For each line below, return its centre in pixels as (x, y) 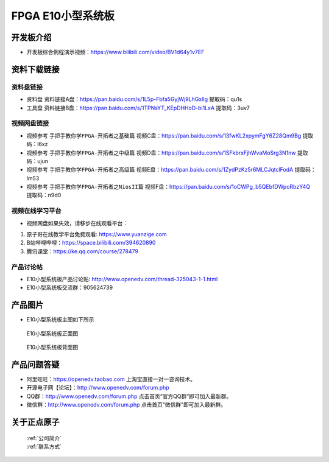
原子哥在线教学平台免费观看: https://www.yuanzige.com (97, 234)
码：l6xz (37, 144)
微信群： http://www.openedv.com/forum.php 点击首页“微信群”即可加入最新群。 (126, 405)
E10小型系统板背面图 (52, 348)
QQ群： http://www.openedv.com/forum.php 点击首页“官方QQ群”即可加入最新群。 (129, 396)
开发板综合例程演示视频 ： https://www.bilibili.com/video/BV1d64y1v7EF (115, 52)
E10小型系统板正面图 (52, 333)
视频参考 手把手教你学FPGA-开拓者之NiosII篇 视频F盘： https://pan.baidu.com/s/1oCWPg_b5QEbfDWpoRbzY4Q (168, 187)
